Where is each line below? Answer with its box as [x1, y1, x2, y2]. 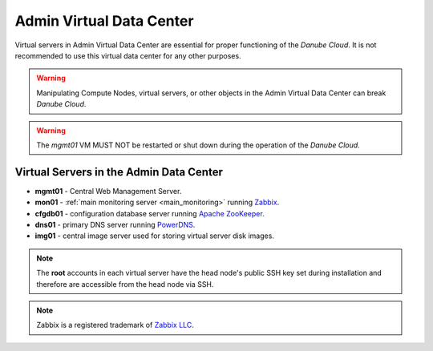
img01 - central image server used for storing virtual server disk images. [34, 231, 274, 240]
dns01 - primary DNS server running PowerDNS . [34, 220, 196, 229]
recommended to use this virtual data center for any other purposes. [14, 50, 241, 60]
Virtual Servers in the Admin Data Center [14, 165, 224, 179]
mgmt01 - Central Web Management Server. [34, 186, 182, 196]
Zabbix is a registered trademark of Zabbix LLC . [36, 321, 194, 330]
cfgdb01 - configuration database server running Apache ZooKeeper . [34, 208, 265, 218]
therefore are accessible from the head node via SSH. [36, 279, 214, 288]
